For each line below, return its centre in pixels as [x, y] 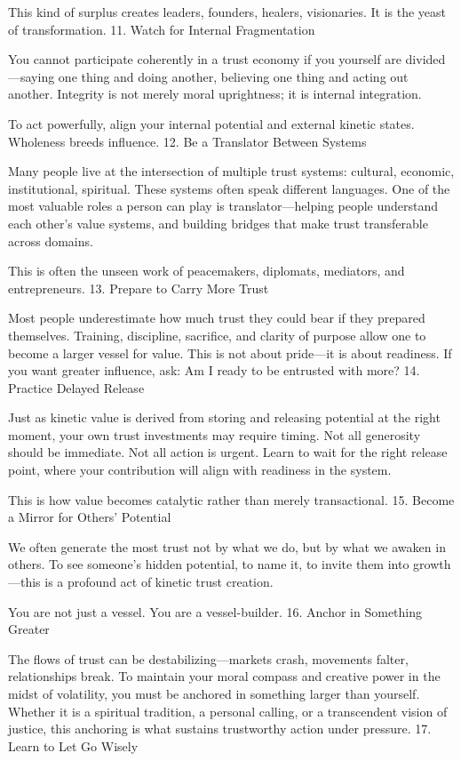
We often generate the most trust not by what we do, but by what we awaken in [227, 546]
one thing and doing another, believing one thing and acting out [233, 76]
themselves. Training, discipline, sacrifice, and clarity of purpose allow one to [217, 335]
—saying [32, 76]
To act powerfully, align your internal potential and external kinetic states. [211, 123]
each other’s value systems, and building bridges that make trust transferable [218, 223]
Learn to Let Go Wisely [73, 745]
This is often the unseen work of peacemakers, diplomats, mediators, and [207, 271]
